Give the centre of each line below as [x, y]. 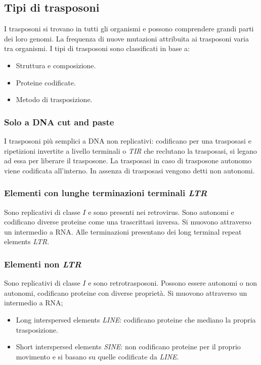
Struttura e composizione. [56, 65]
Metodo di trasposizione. [54, 99]
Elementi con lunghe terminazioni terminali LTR [106, 193]
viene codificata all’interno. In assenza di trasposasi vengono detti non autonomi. [129, 170]
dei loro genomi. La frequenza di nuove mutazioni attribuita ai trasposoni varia [126, 38]
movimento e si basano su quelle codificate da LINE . [97, 356]
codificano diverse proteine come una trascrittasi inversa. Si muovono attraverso [128, 222]
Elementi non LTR [43, 264]
